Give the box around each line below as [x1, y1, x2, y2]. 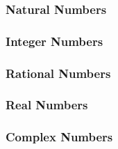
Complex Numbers [6, 128, 113, 146]
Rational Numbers [6, 64, 111, 81]
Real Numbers [6, 96, 88, 113]
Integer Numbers [6, 32, 103, 49]
